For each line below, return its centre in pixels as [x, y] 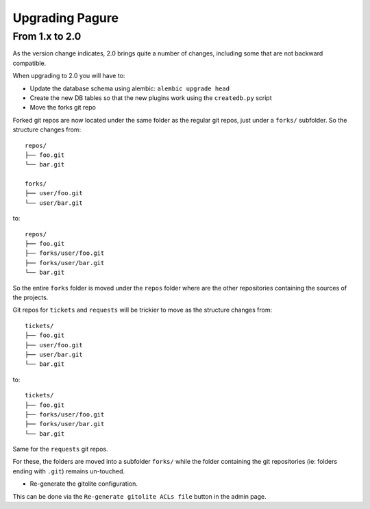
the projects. [30, 297]
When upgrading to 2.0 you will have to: [69, 76]
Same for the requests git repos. [61, 449]
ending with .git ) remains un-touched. [69, 471]
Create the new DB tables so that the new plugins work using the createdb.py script [151, 98]
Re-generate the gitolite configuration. [84, 484]
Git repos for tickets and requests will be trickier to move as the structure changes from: [143, 310]
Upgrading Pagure [66, 18]
